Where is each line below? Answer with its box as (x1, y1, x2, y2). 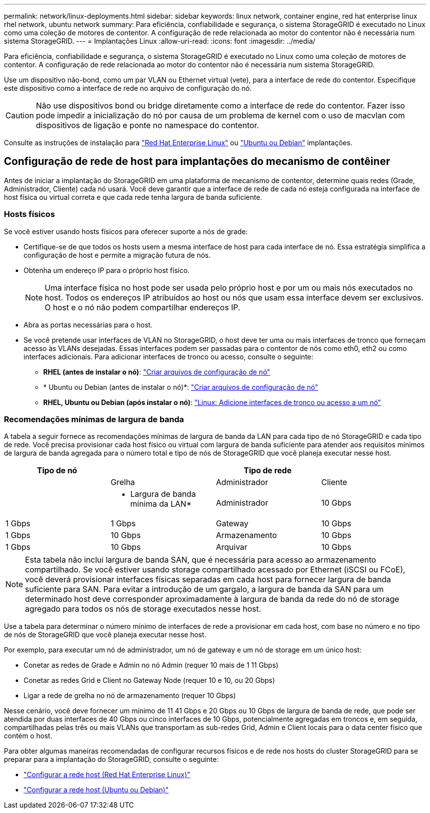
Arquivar (216, 542, 247, 552)
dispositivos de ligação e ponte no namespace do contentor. (36, 120, 259, 130)
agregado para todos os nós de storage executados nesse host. (25, 604, 261, 614)
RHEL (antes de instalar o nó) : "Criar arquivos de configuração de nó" (43, 367, 270, 376)
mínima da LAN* (130, 499, 191, 509)
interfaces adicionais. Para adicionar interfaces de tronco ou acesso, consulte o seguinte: (24, 352, 314, 361)
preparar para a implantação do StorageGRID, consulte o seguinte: (4, 755, 219, 764)
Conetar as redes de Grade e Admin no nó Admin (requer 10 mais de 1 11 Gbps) (24, 661, 279, 670)
